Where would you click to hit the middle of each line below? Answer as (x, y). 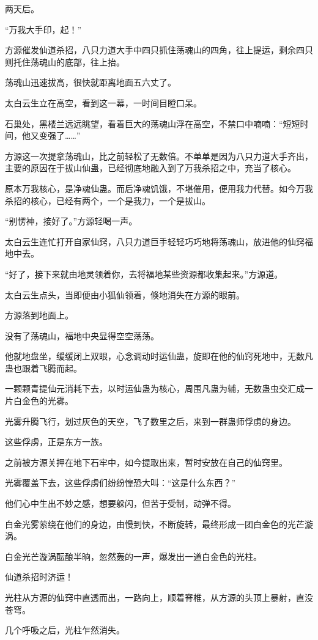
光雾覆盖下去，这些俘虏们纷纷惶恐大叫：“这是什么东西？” (120, 483)
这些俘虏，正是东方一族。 (56, 442)
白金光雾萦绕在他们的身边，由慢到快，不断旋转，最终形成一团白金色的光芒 (155, 524)
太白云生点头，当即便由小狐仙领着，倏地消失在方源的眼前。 (125, 294)
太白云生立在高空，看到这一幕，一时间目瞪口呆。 (103, 102)
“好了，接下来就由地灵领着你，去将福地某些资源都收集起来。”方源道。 (144, 274)
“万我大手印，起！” (43, 29)
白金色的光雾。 (43, 401)
